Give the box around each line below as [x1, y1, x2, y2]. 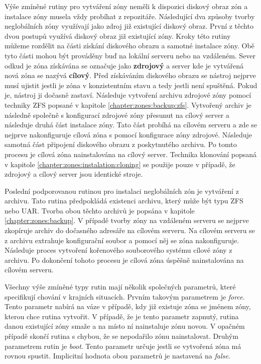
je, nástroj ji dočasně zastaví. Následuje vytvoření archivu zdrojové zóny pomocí [5, 90, 251, 100]
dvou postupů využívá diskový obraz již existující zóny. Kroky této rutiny [5, 30, 231, 41]
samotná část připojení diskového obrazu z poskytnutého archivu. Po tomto [5, 139, 237, 150]
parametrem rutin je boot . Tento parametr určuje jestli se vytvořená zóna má [5, 340, 241, 351]
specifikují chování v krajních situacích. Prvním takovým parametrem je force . [5, 291, 245, 302]
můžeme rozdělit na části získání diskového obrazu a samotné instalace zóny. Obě [5, 40, 254, 51]
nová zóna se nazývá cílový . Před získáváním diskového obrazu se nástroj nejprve [5, 70, 256, 81]
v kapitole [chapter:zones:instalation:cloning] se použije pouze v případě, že [5, 159, 235, 169]
